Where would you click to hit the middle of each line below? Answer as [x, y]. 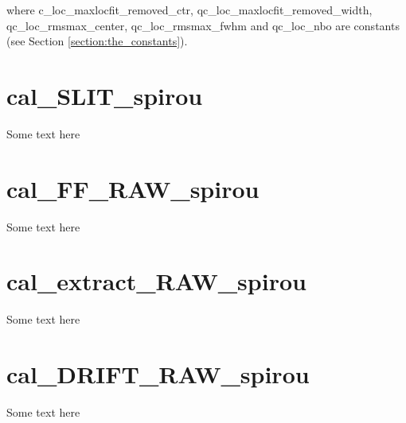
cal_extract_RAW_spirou [156, 281]
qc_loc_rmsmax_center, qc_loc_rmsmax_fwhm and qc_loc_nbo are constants [203, 25]
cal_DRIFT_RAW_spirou [158, 374]
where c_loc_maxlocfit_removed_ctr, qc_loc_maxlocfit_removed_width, [189, 10]
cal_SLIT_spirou [105, 95]
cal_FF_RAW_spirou [133, 188]
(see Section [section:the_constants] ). [97, 41]
